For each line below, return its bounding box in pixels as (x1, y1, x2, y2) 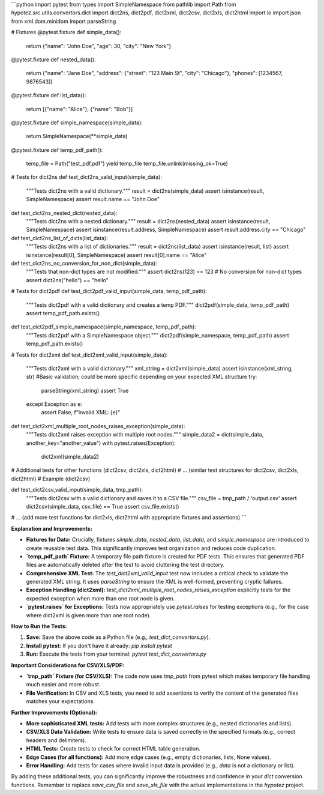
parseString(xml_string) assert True (41, 387, 129, 394)
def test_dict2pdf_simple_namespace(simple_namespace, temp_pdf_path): (11, 323, 196, 330)
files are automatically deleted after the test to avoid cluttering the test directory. (26, 561, 225, 569)
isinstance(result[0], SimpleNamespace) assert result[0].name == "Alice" (26, 251, 207, 258)
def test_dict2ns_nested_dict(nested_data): (11, 209, 118, 216)
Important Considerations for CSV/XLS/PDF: (11, 661, 124, 669)
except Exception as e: (26, 401, 82, 408)
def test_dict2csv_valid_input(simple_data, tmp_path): (11, 486, 143, 494)
